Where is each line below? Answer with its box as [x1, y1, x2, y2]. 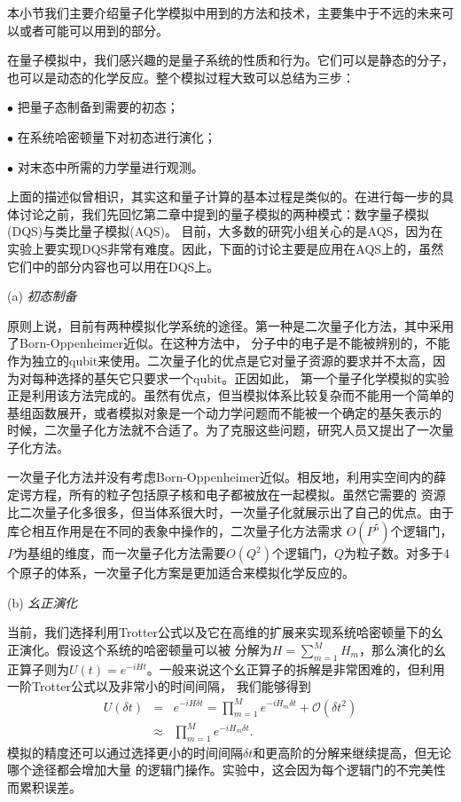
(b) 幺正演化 [7, 593, 78, 611]
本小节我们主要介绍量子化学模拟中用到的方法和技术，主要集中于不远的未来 [7, 4, 441, 21]
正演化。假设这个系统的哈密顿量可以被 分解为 [7, 641, 272, 659]
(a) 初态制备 [7, 287, 77, 305]
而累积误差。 [7, 778, 82, 797]
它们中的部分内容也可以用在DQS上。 [7, 256, 220, 275]
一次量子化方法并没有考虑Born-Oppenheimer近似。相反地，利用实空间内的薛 [7, 468, 446, 486]
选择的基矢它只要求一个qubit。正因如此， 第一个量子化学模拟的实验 [56, 368, 449, 387]
